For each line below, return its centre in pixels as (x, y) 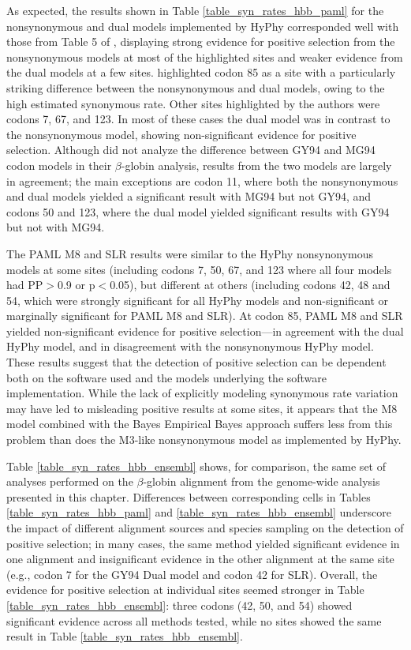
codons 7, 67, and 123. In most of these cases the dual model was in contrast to (198, 119)
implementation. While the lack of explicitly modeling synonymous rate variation (202, 393)
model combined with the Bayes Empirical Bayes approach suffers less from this (200, 424)
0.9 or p (76, 285)
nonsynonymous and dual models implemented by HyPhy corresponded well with (203, 26)
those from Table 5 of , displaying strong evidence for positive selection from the (201, 41)
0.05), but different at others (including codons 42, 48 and (250, 285)
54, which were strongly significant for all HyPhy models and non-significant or (198, 300)
